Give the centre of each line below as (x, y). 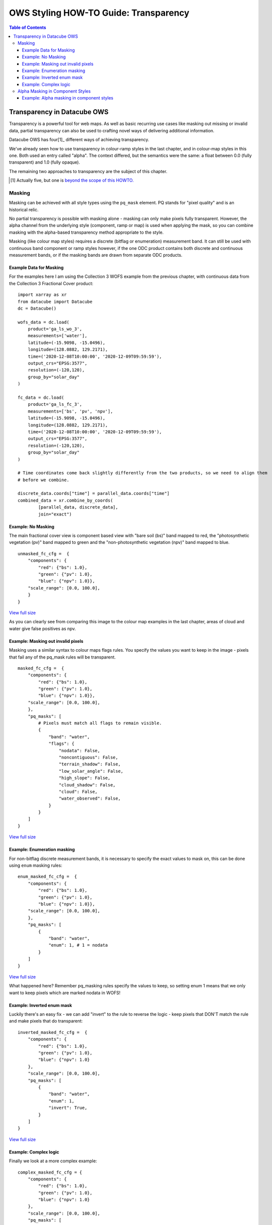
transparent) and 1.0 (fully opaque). (45, 162)
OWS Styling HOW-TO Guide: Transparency (99, 13)
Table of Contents (28, 27)
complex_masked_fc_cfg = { (50, 1172)
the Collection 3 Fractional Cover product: (51, 283)
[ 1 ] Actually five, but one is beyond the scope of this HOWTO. (72, 180)
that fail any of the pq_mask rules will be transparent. (62, 657)
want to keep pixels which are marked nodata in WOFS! (65, 993)
